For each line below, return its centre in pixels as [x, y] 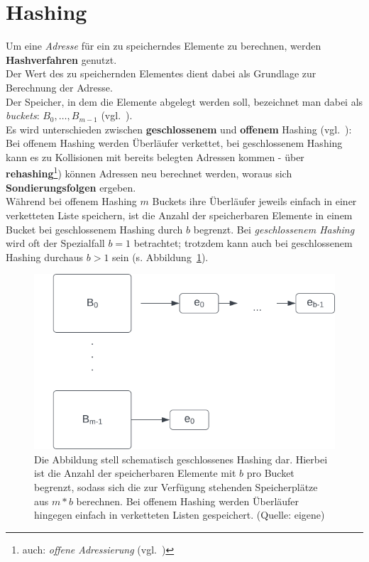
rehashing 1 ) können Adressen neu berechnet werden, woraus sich [149, 172]
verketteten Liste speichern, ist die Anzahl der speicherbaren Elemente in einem [179, 215]
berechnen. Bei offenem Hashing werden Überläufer [188, 501]
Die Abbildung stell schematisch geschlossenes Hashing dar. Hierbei [181, 459]
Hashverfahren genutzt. [61, 59]
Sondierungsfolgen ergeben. [71, 187]
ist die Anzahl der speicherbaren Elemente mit [135, 473]
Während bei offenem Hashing [71, 201]
